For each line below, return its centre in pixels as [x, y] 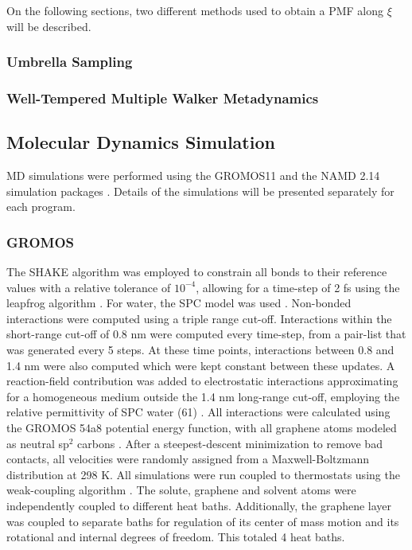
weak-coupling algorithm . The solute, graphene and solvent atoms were [181, 490]
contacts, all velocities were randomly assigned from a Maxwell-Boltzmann [188, 459]
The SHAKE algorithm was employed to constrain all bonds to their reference [197, 272]
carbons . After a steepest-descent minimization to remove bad [230, 443]
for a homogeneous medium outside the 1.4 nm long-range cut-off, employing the [203, 396]
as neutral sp [38, 443]
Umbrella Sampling [70, 62]
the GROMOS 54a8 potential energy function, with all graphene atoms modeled [202, 428]
